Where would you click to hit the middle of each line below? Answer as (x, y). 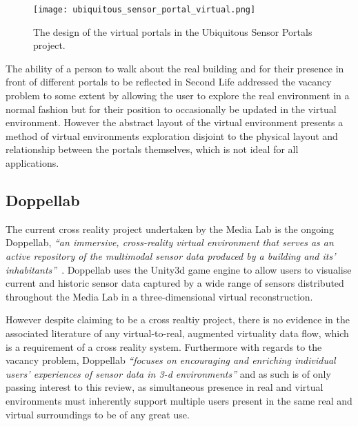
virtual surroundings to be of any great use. (98, 414)
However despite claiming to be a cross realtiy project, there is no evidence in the (178, 319)
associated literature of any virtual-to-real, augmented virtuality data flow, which (177, 333)
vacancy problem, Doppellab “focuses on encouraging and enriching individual (171, 360)
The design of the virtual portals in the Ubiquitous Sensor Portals (173, 31)
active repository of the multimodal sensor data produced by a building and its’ (171, 255)
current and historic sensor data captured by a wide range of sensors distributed (175, 283)
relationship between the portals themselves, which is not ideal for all (152, 149)
